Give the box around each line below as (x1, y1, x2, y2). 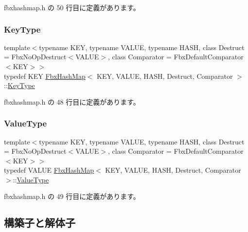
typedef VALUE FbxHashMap (4, 165, 94, 175)
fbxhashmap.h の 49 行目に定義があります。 (4, 191, 140, 201)
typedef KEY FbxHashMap (4, 71, 86, 81)
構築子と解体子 (4, 214, 75, 230)
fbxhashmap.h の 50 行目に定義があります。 (4, 2, 140, 12)
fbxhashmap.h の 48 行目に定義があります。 (4, 96, 140, 107)
